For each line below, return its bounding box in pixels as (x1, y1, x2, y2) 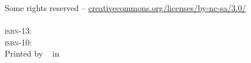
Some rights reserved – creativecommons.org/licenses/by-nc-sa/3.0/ (5, 1, 246, 13)
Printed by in (5, 47, 60, 60)
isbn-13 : (5, 24, 32, 36)
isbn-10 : (5, 36, 32, 48)
